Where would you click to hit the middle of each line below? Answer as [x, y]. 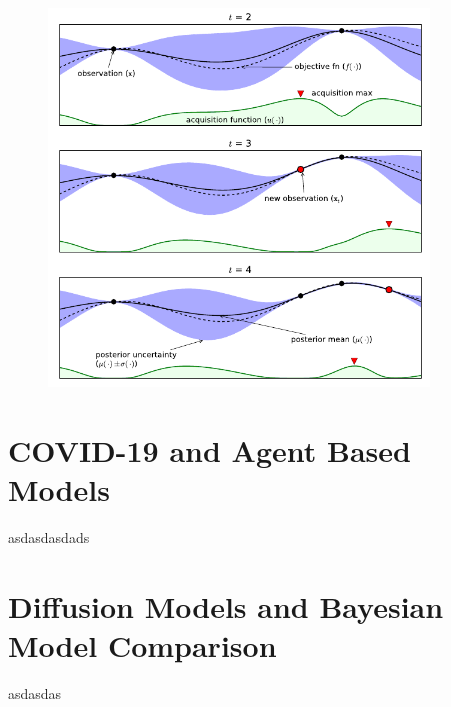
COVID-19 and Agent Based [209, 449]
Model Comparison [142, 645]
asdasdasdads [49, 537]
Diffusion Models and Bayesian [226, 605]
